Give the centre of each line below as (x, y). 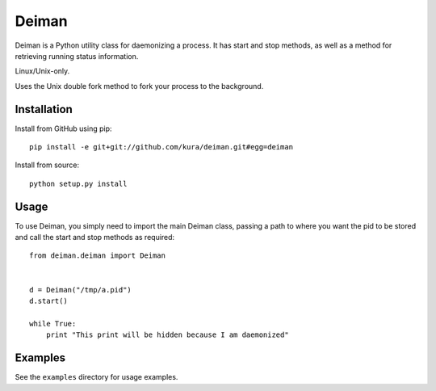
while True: (53, 324)
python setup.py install (78, 183)
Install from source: (47, 165)
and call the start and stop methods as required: (95, 238)
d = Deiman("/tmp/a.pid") (81, 290)
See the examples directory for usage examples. (96, 377)
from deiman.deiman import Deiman (97, 256)
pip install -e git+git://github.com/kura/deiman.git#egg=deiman (161, 147)
